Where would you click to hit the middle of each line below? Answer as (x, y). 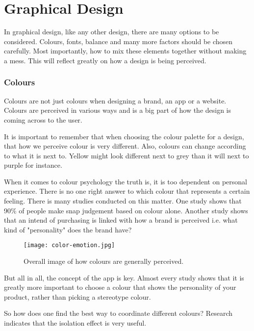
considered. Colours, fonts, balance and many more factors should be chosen (118, 41)
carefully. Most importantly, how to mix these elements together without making (125, 51)
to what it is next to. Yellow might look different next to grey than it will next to (127, 155)
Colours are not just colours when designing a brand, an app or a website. (115, 100)
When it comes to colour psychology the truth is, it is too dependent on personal (126, 181)
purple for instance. (33, 165)
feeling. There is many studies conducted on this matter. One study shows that (123, 201)
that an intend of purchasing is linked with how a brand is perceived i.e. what (121, 220)
